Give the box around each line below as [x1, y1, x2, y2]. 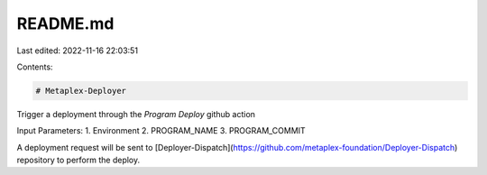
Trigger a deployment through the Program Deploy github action [16, 108, 256, 119]
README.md [16, 14, 115, 33]
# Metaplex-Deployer [35, 86, 126, 96]
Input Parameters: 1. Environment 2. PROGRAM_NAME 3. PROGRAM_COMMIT [16, 125, 306, 136]
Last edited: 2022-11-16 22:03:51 [16, 45, 139, 56]
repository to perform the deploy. [16, 154, 140, 166]
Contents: [16, 61, 53, 72]
